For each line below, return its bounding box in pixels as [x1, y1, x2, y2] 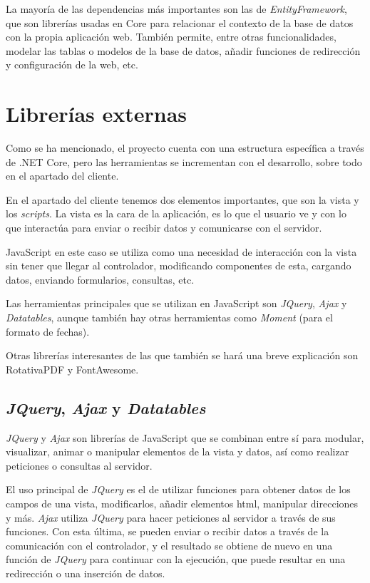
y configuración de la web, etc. [6, 57, 138, 72]
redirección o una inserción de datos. [6, 565, 165, 580]
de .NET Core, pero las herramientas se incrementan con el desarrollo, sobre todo [6, 154, 362, 169]
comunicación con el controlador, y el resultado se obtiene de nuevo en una [6, 537, 333, 552]
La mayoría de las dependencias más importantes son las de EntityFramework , [6, 1, 347, 16]
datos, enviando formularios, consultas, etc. [6, 272, 195, 287]
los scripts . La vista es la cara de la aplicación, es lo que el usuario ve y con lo [6, 206, 347, 221]
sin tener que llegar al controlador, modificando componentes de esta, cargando [6, 258, 351, 273]
